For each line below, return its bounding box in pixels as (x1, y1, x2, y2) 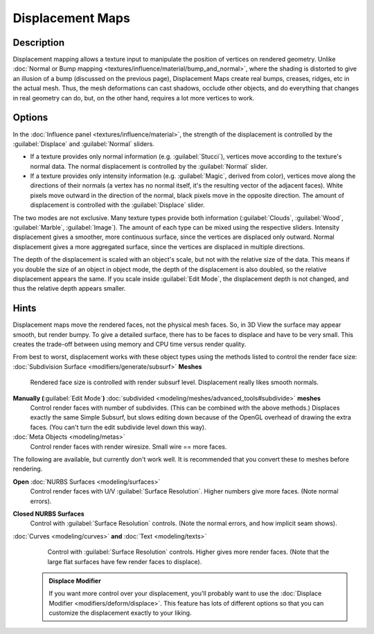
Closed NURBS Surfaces (12, 509, 84, 518)
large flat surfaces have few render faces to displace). (47, 557, 202, 565)
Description (12, 37, 65, 48)
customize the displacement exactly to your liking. (48, 609, 192, 617)
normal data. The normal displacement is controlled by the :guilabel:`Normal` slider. (30, 162, 268, 170)
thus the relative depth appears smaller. (12, 284, 126, 293)
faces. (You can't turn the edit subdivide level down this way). (30, 423, 207, 431)
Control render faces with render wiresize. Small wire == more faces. (30, 442, 227, 451)
